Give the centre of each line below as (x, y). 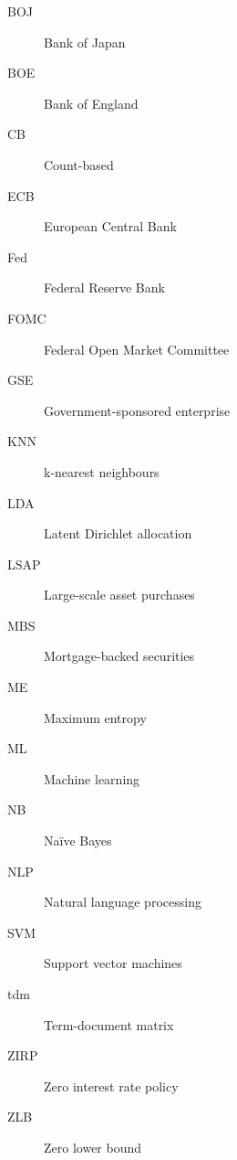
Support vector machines (113, 963)
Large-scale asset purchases (119, 595)
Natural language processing (123, 902)
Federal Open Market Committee (137, 349)
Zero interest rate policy (111, 1086)
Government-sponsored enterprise (137, 410)
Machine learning (92, 778)
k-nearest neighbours (102, 471)
